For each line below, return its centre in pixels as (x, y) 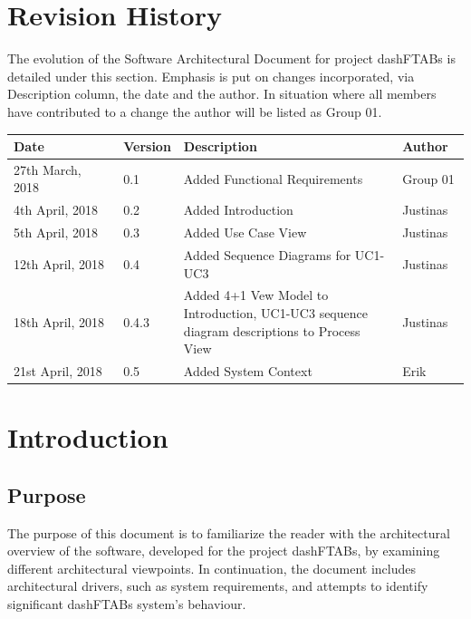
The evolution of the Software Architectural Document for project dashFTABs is (231, 58)
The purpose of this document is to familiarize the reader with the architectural (229, 532)
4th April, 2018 (56, 210)
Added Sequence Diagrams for (267, 254)
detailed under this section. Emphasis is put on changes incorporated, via (211, 76)
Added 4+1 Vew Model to (256, 295)
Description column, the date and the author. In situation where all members (222, 94)
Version (147, 146)
